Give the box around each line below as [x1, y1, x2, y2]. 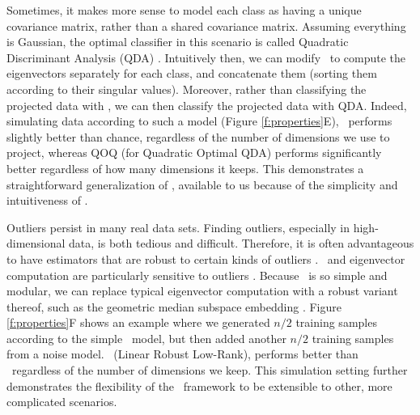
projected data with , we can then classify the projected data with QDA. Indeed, [6, 96, 407, 113]
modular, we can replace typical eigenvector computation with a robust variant [6, 282, 398, 299]
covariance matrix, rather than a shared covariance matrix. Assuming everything [6, 17, 406, 34]
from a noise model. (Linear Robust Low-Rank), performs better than [6, 345, 358, 362]
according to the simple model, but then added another [6, 329, 286, 346]
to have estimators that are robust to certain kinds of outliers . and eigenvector [6, 250, 405, 267]
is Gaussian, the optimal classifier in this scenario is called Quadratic [6, 33, 349, 50]
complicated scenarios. [6, 393, 117, 410]
